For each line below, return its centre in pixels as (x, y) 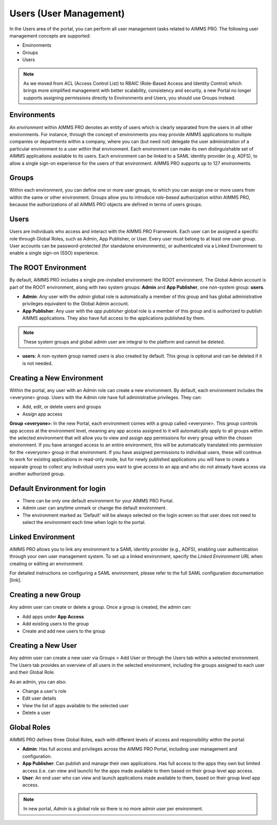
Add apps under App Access (53, 616)
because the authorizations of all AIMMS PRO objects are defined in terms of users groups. (106, 204)
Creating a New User (43, 645)
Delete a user (36, 713)
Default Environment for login (58, 488)
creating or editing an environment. (47, 564)
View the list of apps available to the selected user (75, 705)
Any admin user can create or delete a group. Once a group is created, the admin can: (101, 607)
